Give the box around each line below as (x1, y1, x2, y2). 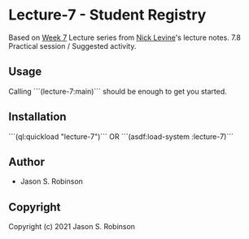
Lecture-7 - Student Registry (8, 6, 207, 24)
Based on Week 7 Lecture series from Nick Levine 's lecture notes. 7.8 (8, 33, 242, 42)
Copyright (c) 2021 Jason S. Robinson (8, 222, 136, 232)
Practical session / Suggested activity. (8, 41, 137, 50)
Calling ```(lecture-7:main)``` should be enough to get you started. (8, 86, 227, 96)
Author (8, 154, 45, 168)
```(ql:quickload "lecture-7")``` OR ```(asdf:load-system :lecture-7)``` (8, 132, 234, 141)
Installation (8, 110, 67, 124)
